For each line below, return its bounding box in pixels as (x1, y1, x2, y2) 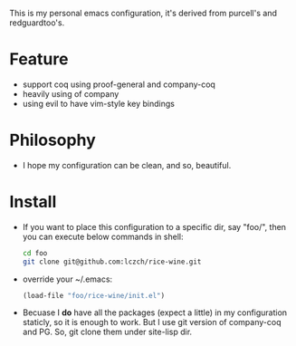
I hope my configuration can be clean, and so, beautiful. (22, 159, 232, 170)
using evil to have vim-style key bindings (22, 98, 175, 109)
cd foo (22, 248, 48, 257)
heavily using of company (22, 88, 119, 99)
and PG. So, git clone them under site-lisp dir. (22, 326, 193, 338)
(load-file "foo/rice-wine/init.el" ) (22, 291, 166, 300)
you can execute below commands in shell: (22, 231, 184, 242)
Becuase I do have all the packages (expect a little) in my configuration (22, 307, 288, 318)
